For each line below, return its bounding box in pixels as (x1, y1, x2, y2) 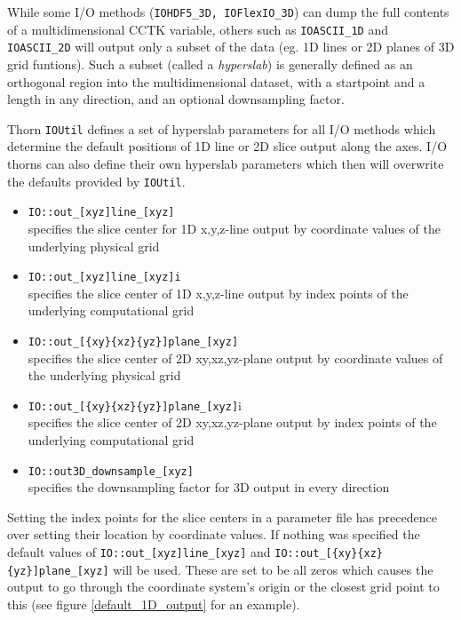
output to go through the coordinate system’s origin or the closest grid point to (7, 577, 440, 596)
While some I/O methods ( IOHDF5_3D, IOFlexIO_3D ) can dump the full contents (7, 3, 449, 20)
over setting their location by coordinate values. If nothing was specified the (7, 525, 420, 544)
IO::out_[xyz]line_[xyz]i (28, 271, 181, 284)
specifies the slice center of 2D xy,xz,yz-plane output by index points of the (28, 413, 437, 432)
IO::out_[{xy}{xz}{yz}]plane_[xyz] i (28, 395, 242, 414)
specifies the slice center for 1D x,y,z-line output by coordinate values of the (28, 219, 441, 237)
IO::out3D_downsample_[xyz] (28, 465, 194, 478)
